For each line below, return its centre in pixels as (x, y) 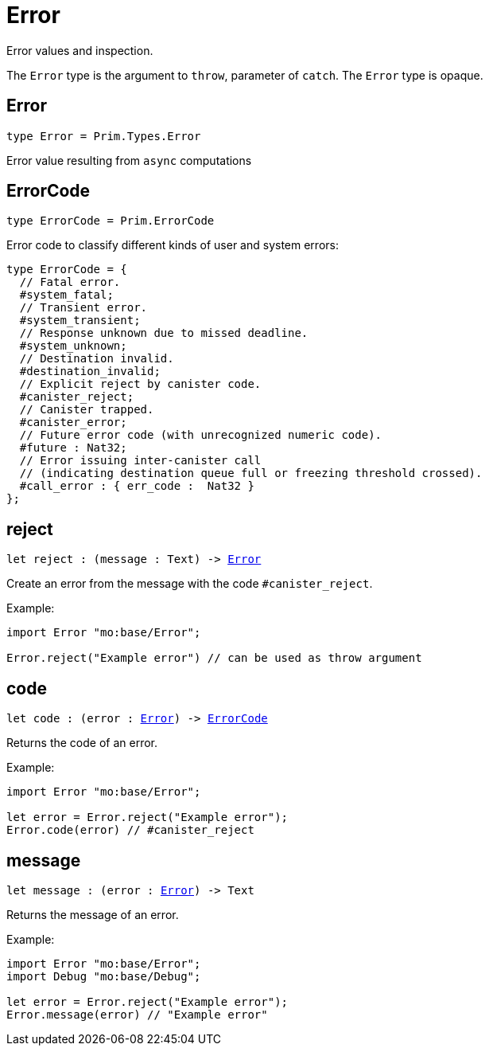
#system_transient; (80, 321)
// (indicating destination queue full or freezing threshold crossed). (251, 473)
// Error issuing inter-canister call (140, 461)
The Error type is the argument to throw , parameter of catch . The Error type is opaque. (245, 75)
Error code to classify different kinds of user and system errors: (173, 245)
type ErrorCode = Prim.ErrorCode (111, 221)
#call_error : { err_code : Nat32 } (137, 486)
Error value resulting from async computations (129, 160)
